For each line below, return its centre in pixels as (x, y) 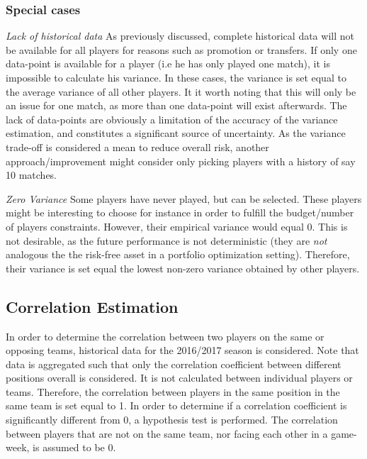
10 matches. (32, 175)
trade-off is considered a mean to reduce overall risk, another (137, 146)
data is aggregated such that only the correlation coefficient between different (174, 364)
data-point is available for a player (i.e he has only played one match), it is (168, 63)
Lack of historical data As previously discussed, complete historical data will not (180, 36)
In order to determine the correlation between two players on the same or (165, 336)
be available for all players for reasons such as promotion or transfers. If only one (181, 49)
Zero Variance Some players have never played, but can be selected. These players (184, 198)
